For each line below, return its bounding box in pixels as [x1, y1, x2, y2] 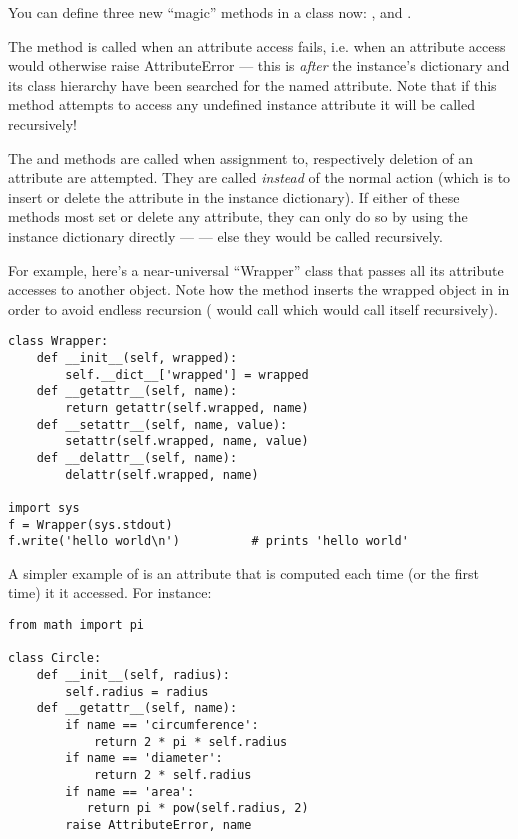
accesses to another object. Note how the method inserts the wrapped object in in [8, 279, 510, 300]
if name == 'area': [65, 784, 195, 799]
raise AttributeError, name [65, 817, 252, 832]
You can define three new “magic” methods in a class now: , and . [8, 2, 412, 22]
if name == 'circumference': [65, 717, 259, 732]
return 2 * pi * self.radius [93, 734, 288, 749]
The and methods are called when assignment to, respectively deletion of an [8, 147, 474, 168]
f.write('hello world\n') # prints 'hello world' [8, 534, 409, 549]
